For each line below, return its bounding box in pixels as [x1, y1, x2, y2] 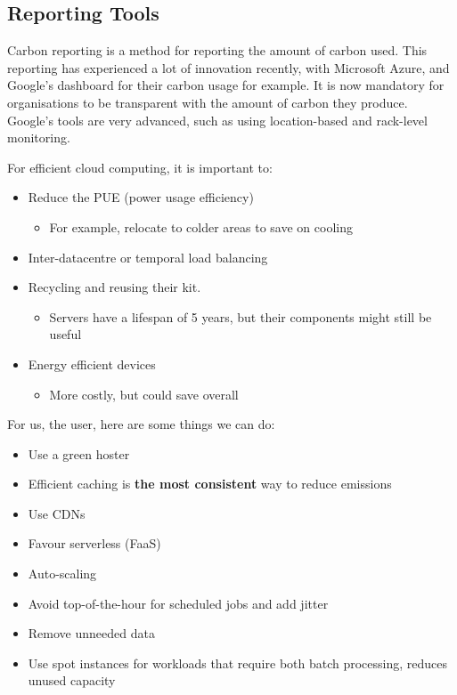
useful [49, 325, 82, 343]
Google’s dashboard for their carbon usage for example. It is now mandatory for [7, 76, 445, 94]
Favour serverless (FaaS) [28, 534, 161, 553]
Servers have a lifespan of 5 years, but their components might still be [49, 307, 432, 326]
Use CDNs [28, 504, 86, 522]
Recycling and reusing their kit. [28, 278, 201, 296]
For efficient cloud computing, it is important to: [7, 158, 273, 176]
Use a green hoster [28, 444, 130, 463]
